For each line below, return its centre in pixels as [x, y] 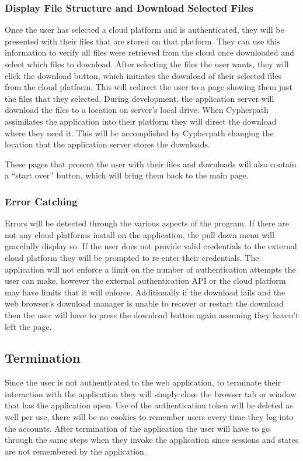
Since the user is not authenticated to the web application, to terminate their [143, 382]
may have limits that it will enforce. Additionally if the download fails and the [145, 292]
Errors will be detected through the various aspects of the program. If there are [147, 223]
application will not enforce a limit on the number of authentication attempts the [150, 269]
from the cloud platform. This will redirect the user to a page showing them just [149, 87]
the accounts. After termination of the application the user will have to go [137, 428]
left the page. [28, 326]
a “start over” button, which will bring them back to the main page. [127, 175]
